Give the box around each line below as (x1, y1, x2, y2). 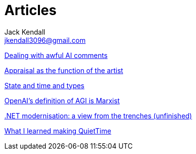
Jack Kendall (4, 27, 45, 36)
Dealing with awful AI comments (4, 51, 108, 59)
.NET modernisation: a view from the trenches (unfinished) (4, 111, 192, 120)
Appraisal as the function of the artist (4, 66, 124, 75)
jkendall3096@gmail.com (4, 36, 86, 44)
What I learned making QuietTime (4, 126, 111, 135)
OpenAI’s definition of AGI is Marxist (4, 96, 120, 105)
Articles (4, 2, 57, 19)
